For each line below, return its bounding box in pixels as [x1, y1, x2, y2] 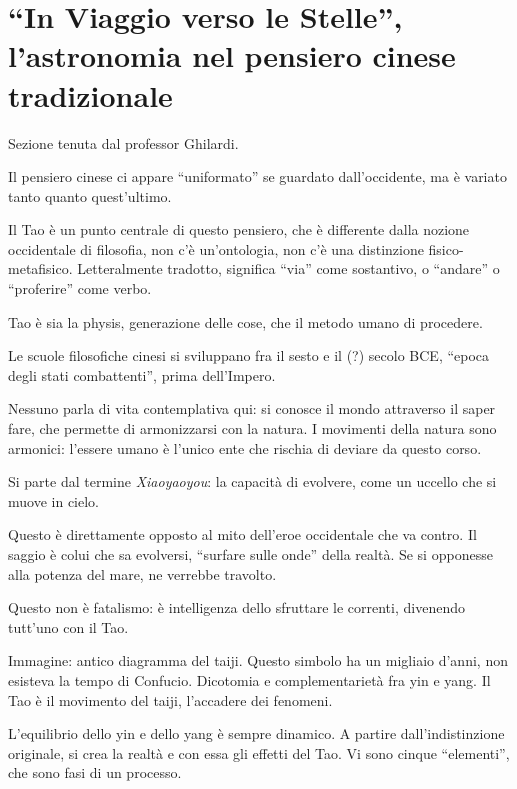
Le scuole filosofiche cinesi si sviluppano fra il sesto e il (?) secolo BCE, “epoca [8, 345, 490, 366]
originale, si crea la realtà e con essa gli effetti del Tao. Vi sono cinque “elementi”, [8, 742, 510, 763]
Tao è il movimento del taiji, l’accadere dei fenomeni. [8, 689, 333, 710]
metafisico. [8, 258, 73, 279]
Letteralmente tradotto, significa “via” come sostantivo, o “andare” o [77, 258, 500, 279]
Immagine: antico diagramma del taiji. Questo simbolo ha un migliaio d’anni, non [8, 650, 508, 671]
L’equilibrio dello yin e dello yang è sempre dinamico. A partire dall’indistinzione [8, 723, 505, 744]
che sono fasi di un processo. [8, 762, 182, 783]
